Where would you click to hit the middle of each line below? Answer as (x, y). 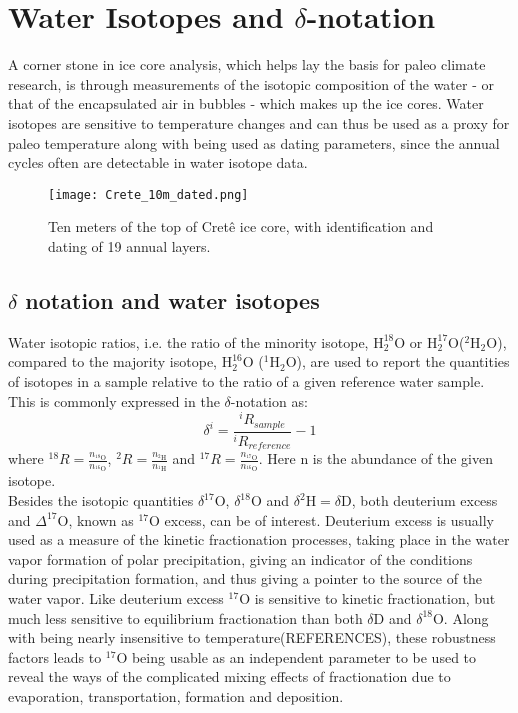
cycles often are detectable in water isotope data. (158, 162)
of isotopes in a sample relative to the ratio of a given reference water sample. (246, 380)
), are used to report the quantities (403, 361)
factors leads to (55, 656)
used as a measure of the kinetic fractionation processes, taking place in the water (259, 539)
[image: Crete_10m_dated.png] (148, 194)
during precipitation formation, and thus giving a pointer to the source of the (245, 578)
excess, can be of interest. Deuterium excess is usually (329, 519)
